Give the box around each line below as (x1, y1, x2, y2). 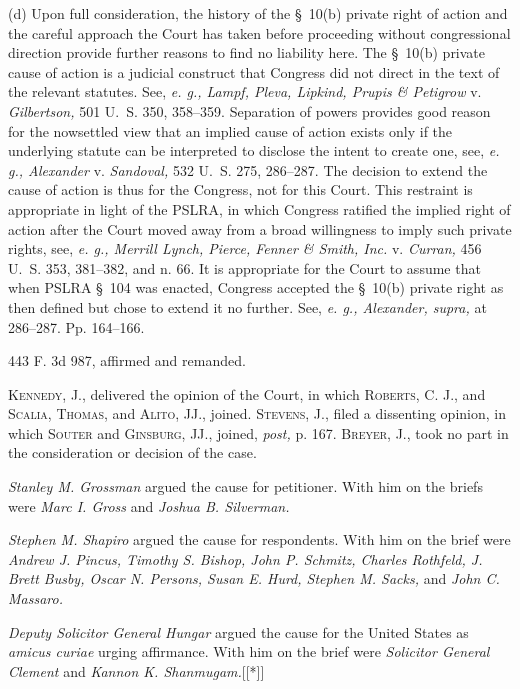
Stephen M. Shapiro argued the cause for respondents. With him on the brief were (8, 529, 511, 550)
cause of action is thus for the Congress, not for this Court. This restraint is (8, 179, 473, 200)
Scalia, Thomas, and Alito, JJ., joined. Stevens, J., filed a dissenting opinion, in (8, 403, 506, 424)
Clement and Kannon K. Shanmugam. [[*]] (8, 660, 265, 681)
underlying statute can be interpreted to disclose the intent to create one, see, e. (8, 140, 500, 161)
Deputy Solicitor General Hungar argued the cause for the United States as (8, 621, 469, 642)
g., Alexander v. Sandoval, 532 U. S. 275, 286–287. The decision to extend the (8, 159, 488, 180)
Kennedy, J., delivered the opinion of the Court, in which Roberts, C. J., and (8, 383, 486, 404)
